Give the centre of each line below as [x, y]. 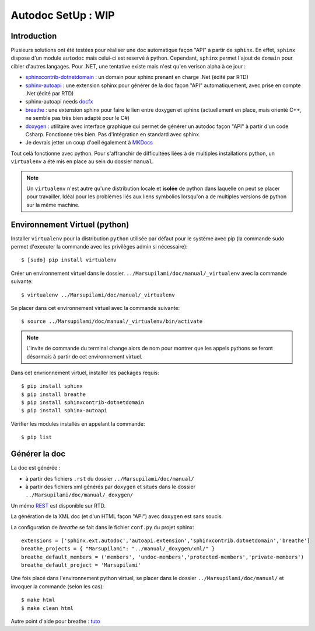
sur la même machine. [53, 205]
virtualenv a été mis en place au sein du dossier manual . [82, 161]
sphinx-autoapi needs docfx [59, 102]
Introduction [34, 36]
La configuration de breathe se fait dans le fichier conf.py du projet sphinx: [103, 527]
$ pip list [37, 437]
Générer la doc [38, 454]
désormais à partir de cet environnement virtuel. [85, 356]
